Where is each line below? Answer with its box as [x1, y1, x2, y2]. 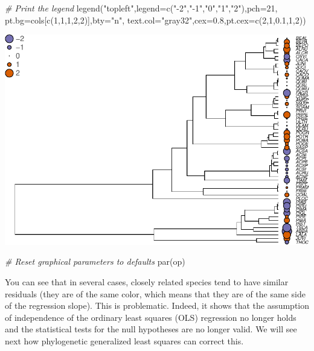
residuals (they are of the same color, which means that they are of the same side [5, 287, 306, 300]
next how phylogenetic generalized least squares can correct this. [5, 334, 244, 347]
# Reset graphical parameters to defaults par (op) [5, 255, 185, 268]
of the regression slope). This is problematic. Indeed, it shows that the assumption [5, 299, 310, 312]
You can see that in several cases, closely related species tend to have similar [5, 276, 289, 288]
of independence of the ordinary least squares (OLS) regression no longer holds [5, 311, 296, 323]
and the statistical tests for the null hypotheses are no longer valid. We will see [5, 323, 297, 335]
